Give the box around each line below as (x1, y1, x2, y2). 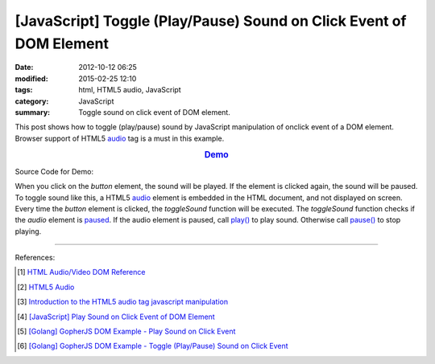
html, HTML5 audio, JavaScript (78, 85, 181, 95)
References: (14, 253, 56, 263)
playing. (14, 226, 42, 236)
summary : (14, 107, 51, 117)
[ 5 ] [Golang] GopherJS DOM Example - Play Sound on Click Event (17, 326, 236, 337)
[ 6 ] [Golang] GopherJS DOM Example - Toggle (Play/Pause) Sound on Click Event (17, 342, 289, 351)
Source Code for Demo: (14, 166, 94, 176)
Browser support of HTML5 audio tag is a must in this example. (14, 133, 225, 143)
